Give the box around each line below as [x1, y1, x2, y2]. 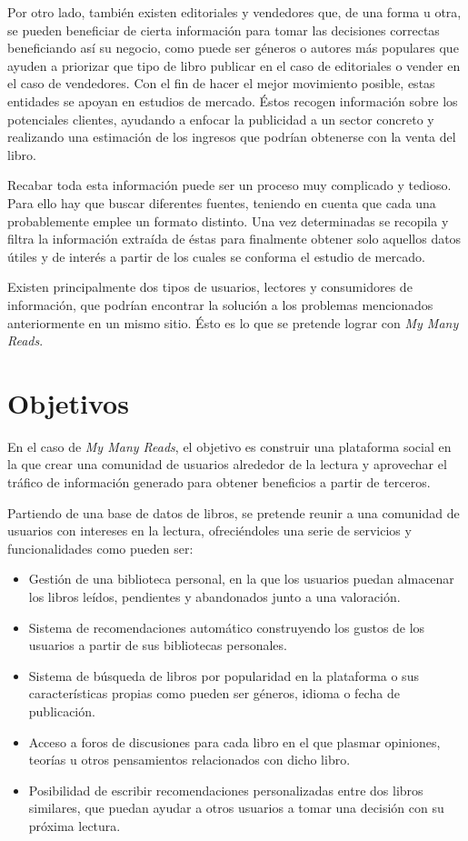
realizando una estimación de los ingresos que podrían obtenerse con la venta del [7, 127, 456, 146]
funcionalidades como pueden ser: [7, 538, 194, 557]
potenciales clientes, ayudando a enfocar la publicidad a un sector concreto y [7, 109, 434, 128]
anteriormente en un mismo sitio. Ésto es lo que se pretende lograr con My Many [7, 313, 459, 332]
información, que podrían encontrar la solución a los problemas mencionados [7, 295, 433, 314]
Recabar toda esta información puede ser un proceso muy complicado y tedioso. [7, 175, 452, 195]
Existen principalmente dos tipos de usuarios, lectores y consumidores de [7, 277, 413, 296]
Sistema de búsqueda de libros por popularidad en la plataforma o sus [28, 666, 419, 685]
